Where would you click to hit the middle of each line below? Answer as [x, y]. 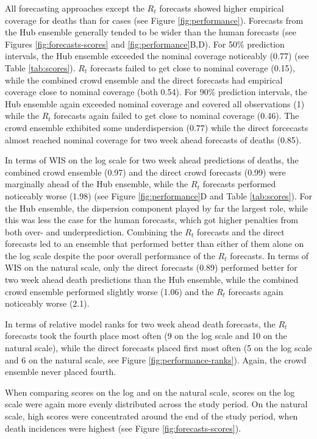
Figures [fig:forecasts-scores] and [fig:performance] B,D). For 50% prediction [145, 44]
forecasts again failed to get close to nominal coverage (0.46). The [176, 116]
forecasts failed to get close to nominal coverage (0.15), [192, 67]
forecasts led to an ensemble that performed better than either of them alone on [155, 244]
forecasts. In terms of [269, 255]
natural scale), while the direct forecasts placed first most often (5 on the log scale [158, 348]
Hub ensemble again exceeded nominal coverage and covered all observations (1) [155, 103]
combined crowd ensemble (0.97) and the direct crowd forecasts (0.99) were [145, 172]
